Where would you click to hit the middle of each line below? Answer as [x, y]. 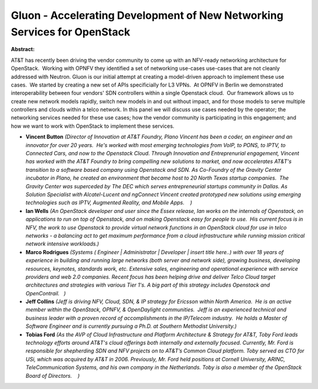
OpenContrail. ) [46, 293]
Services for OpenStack [71, 32]
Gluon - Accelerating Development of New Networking [147, 15]
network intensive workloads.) [62, 244]
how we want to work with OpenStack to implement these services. [93, 126]
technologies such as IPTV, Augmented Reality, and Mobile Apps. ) [109, 202]
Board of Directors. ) [53, 375]
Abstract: [23, 49]
